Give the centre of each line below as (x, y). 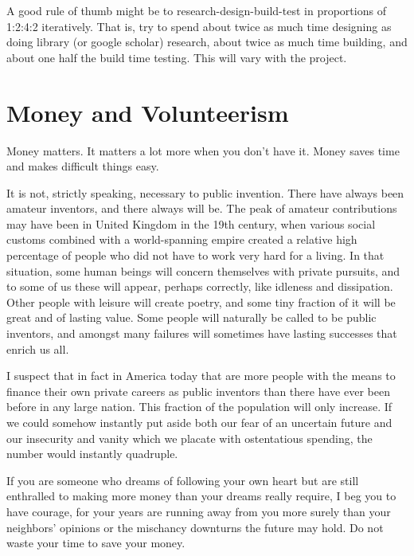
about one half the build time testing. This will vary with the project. (177, 57)
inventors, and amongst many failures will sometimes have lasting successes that (202, 333)
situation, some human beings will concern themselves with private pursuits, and (203, 270)
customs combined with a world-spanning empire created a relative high (182, 239)
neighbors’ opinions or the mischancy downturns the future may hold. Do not (195, 527)
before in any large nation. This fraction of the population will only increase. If (199, 407)
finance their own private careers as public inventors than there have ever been (198, 391)
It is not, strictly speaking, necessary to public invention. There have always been (205, 192)
